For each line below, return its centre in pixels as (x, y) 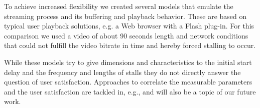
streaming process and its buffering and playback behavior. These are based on (125, 16)
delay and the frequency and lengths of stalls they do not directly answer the (122, 72)
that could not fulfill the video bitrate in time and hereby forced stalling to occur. (130, 45)
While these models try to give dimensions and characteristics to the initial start (128, 62)
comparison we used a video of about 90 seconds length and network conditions (126, 35)
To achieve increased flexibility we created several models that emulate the (119, 6)
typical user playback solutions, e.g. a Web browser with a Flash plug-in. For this (129, 26)
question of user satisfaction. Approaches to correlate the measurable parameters (128, 82)
